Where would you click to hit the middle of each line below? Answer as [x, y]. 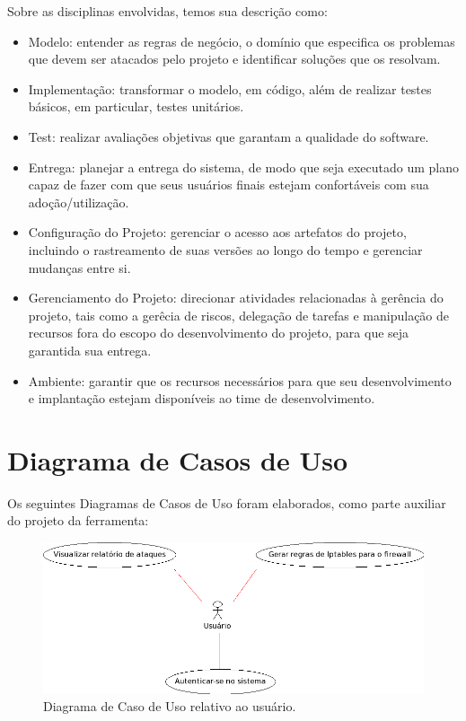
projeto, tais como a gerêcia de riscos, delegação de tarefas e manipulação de [239, 315]
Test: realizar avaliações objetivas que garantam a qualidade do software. [229, 136]
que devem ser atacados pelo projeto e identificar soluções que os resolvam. [234, 59]
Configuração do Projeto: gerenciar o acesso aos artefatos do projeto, [217, 232]
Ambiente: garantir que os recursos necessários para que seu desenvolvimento [240, 380]
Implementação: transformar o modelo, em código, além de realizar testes [230, 88]
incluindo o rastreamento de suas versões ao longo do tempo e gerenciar [225, 249]
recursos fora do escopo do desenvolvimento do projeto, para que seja [219, 333]
